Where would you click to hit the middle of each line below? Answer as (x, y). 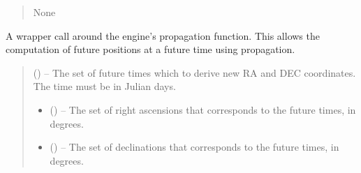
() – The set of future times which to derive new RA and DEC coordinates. (194, 72)
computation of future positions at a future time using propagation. (150, 49)
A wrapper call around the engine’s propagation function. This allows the (163, 35)
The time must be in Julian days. (104, 86)
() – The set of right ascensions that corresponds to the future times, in (203, 109)
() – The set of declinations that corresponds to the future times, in (194, 147)
